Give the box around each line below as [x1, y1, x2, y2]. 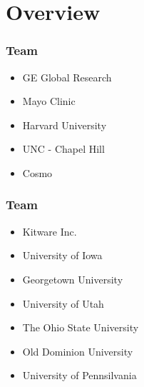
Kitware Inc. [22, 223, 77, 238]
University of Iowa [22, 248, 103, 263]
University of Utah [22, 296, 104, 311]
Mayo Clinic [22, 94, 76, 109]
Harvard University [22, 117, 107, 132]
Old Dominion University [22, 343, 133, 358]
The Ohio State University [22, 320, 139, 335]
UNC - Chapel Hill [22, 141, 105, 156]
